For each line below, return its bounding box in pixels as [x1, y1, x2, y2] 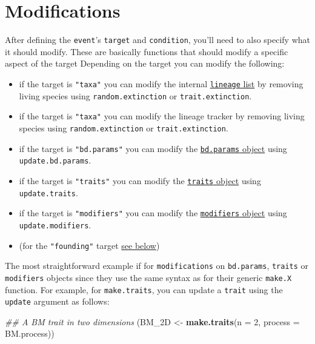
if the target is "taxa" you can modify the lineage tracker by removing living [19, 110, 305, 122]
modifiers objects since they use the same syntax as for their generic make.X [5, 271, 292, 283]
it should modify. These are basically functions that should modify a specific [5, 45, 288, 58]
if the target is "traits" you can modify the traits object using [19, 174, 261, 187]
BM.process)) [5, 327, 55, 340]
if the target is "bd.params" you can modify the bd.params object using [19, 142, 287, 154]
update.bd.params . [19, 154, 91, 167]
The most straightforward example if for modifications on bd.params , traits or [5, 259, 309, 272]
